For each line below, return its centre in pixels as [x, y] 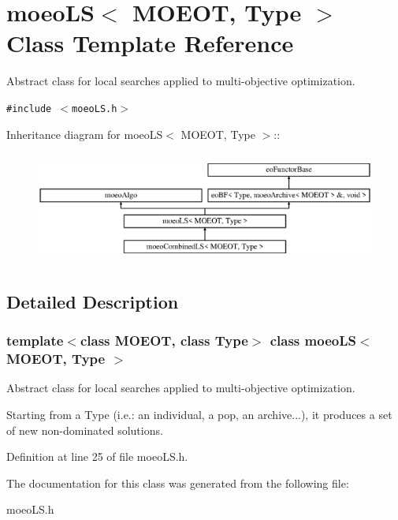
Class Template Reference [150, 43]
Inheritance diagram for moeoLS [85, 134]
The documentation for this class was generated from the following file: [178, 483]
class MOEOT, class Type [164, 340]
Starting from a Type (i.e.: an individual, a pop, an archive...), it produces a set [199, 414]
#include [29, 108]
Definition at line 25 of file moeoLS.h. [97, 456]
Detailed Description [93, 301]
